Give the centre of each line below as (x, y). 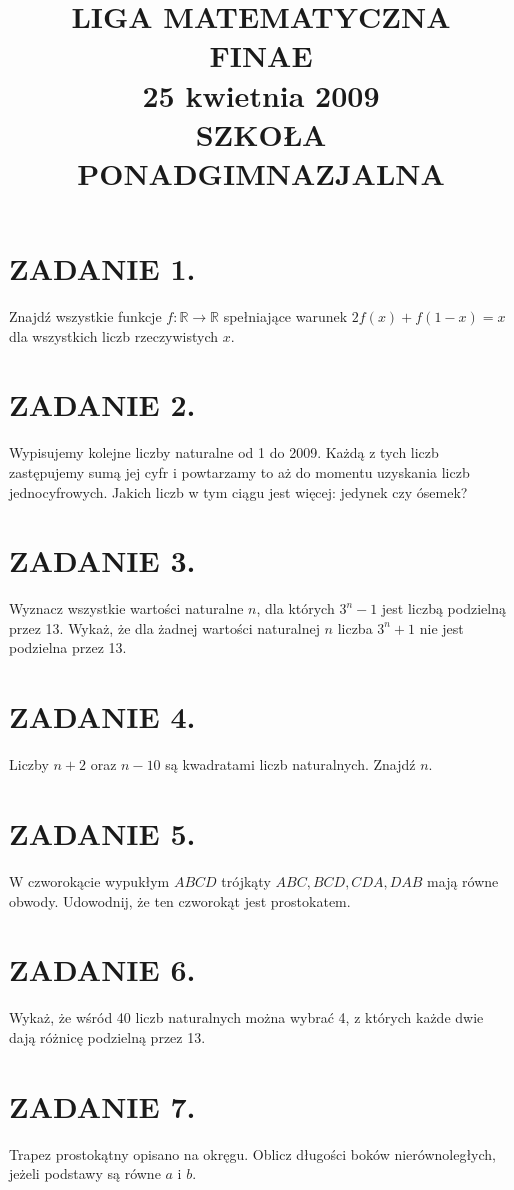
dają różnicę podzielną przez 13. (107, 1036)
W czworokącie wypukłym (89, 880)
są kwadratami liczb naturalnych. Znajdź (290, 764)
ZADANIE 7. (102, 1105)
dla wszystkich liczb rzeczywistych (114, 335)
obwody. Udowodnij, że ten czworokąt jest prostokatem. (180, 900)
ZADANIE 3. (102, 560)
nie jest (441, 627)
